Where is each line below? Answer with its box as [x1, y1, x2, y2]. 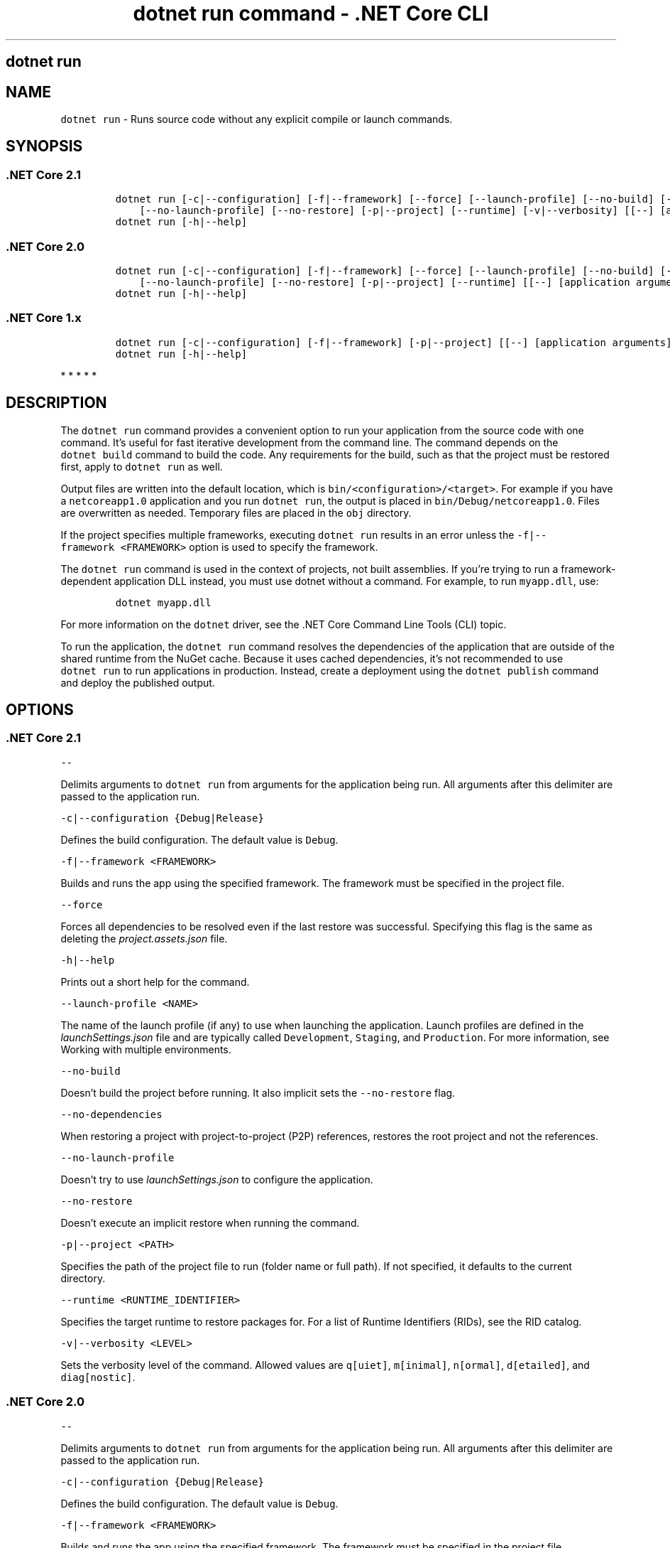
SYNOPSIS [6, 137, 83, 156]
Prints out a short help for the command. [60, 975, 250, 988]
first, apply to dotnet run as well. [60, 460, 223, 473]
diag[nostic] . [60, 1370, 136, 1383]
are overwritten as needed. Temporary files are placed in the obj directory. [60, 506, 412, 519]
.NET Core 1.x [6, 311, 82, 326]
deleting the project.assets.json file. [60, 932, 228, 945]
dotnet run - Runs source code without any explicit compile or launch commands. [60, 113, 453, 126]
